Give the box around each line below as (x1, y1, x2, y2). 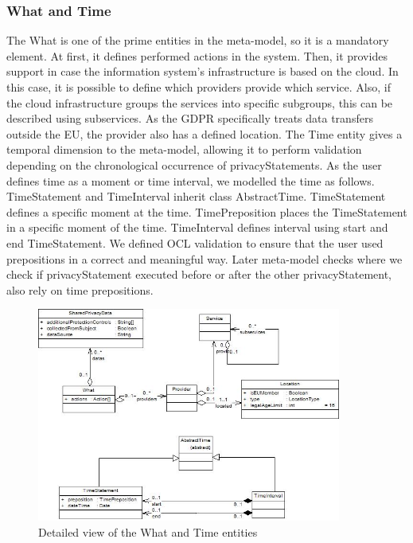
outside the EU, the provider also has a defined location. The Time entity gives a (6, 125, 403, 142)
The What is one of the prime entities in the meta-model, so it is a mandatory (6, 32, 389, 49)
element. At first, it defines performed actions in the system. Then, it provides (6, 47, 388, 64)
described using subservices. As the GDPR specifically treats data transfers (6, 110, 373, 127)
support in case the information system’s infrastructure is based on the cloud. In (6, 63, 399, 80)
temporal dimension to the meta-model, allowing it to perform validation (6, 141, 362, 158)
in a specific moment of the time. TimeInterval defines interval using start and (6, 219, 388, 236)
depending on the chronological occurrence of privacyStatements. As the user (6, 156, 382, 173)
